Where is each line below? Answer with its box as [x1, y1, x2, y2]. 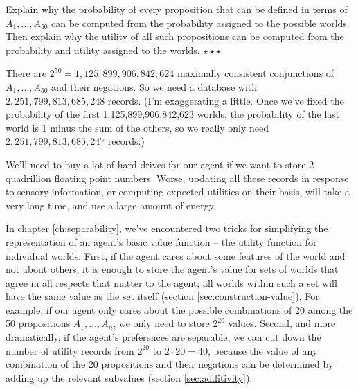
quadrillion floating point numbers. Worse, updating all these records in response [6, 170, 349, 185]
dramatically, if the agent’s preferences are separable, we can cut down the [6, 330, 321, 344]
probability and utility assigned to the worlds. [6, 42, 200, 57]
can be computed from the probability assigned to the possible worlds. [51, 15, 350, 30]
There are [6, 66, 47, 80]
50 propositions [6, 316, 71, 330]
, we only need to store [113, 316, 210, 330]
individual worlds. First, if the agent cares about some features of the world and [6, 248, 346, 263]
